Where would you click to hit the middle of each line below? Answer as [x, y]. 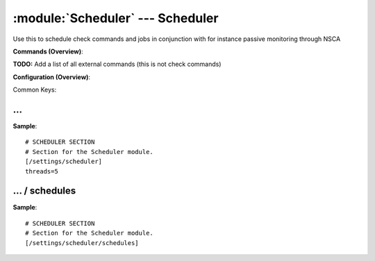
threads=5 [42, 171]
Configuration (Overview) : [51, 77]
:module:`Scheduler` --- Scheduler [116, 18]
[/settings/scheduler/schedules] [82, 243]
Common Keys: [35, 90]
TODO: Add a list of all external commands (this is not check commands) [117, 64]
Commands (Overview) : [48, 51]
